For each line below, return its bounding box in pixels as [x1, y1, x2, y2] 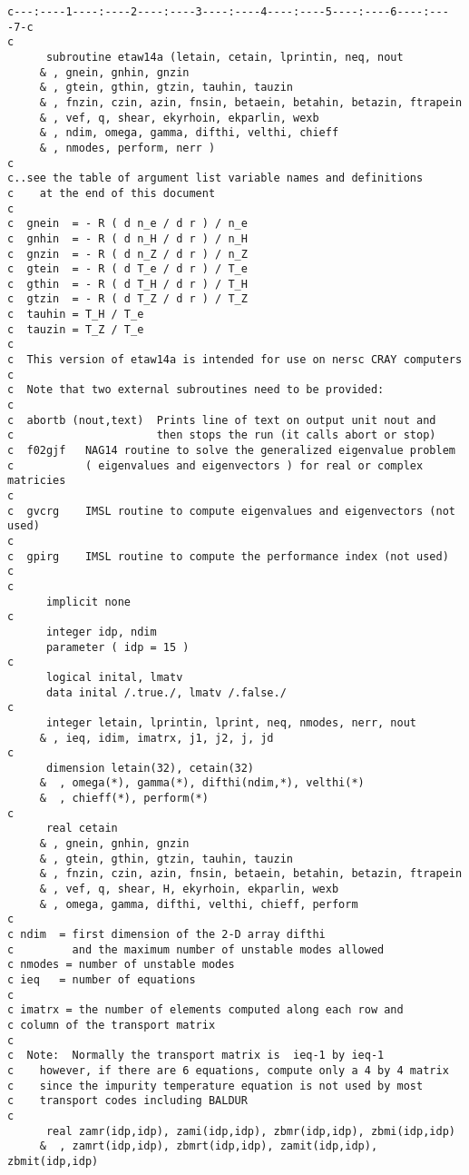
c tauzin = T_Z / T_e [7, 322, 144, 336]
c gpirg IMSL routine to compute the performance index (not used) [7, 549, 449, 563]
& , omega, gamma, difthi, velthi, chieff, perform [39, 897, 358, 911]
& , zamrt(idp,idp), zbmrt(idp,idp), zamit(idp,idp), [39, 1140, 378, 1153]
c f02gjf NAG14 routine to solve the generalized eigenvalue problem [7, 444, 455, 458]
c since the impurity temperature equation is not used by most [7, 1079, 424, 1092]
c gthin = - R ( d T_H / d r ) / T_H [7, 277, 248, 291]
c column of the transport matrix [7, 1018, 216, 1032]
